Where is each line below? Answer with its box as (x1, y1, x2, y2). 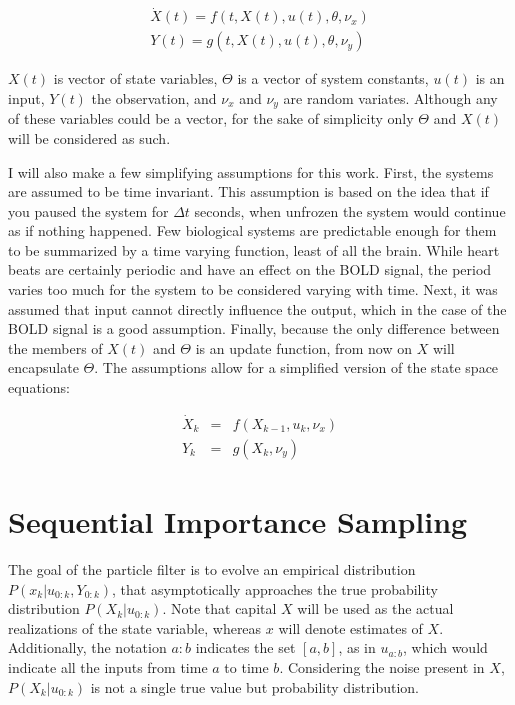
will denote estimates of (278, 617, 423, 638)
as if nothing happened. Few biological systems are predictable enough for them (8, 220, 497, 241)
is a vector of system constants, (237, 68, 429, 89)
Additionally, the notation (8, 637, 167, 658)
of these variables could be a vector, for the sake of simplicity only (8, 108, 414, 129)
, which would (403, 637, 488, 658)
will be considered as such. (8, 127, 171, 148)
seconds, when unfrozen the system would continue (194, 200, 506, 221)
